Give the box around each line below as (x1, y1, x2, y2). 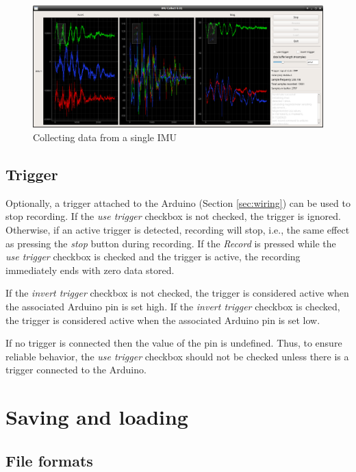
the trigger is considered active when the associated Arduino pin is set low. (5, 312, 320, 327)
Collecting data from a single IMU (33, 130, 177, 145)
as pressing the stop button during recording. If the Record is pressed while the (5, 236, 336, 250)
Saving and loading (5, 403, 188, 431)
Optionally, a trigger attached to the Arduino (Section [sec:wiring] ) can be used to (5, 195, 351, 210)
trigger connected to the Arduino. (5, 362, 147, 377)
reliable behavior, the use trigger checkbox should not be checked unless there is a (5, 349, 349, 363)
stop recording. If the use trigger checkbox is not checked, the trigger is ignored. (5, 209, 341, 223)
